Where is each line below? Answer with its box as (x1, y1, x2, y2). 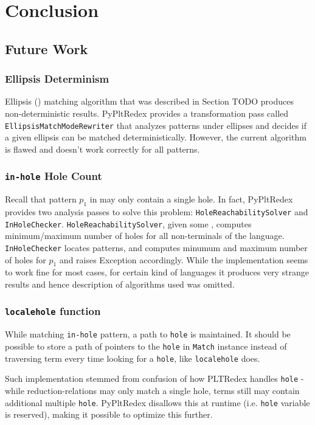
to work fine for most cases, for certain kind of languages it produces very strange (5, 266, 310, 278)
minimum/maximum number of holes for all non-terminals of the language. (5, 229, 285, 242)
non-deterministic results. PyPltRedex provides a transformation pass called (5, 106, 289, 119)
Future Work (5, 39, 88, 58)
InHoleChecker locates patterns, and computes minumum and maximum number (5, 241, 308, 254)
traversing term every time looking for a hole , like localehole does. (5, 351, 260, 364)
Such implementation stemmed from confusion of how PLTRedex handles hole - (5, 372, 304, 385)
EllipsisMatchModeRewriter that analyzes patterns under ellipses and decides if (5, 119, 306, 131)
